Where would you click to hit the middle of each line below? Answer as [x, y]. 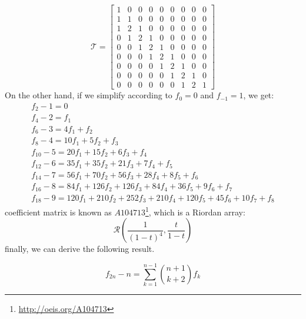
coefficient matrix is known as [58, 212]
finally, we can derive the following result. [80, 249]
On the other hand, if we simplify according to [89, 95]
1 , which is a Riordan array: [195, 211]
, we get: [259, 95]
